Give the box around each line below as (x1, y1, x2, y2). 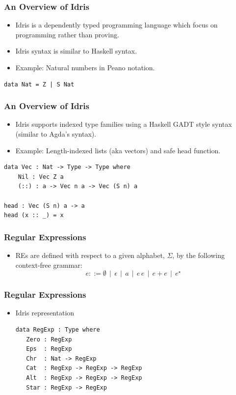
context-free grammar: (15, 259, 82, 270)
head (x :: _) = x (4, 212, 64, 219)
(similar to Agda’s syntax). (15, 129, 97, 139)
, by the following (172, 250, 225, 260)
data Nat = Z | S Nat (4, 81, 75, 88)
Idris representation (15, 308, 75, 318)
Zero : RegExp (26, 336, 72, 343)
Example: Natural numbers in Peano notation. (15, 62, 155, 72)
